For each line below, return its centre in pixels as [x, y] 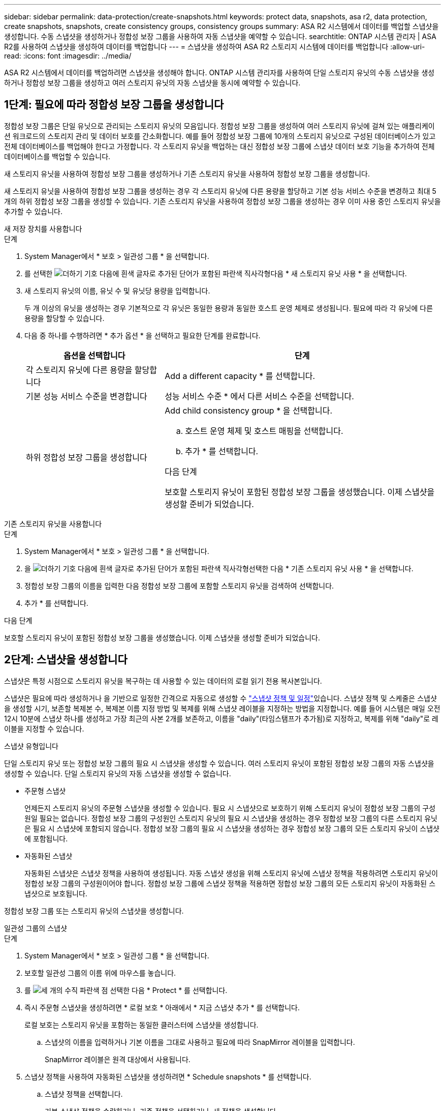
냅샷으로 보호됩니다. [56, 893]
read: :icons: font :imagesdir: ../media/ [68, 56]
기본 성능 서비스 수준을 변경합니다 [87, 396]
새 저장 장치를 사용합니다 [43, 228]
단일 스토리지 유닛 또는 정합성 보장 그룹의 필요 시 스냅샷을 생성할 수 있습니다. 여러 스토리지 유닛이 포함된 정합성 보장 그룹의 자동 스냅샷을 [219, 763]
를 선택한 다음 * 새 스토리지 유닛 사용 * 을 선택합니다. [216, 273]
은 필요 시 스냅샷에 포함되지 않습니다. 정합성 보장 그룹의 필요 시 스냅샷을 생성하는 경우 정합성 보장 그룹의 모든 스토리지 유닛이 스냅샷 [232, 828]
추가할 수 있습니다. [33, 211]
